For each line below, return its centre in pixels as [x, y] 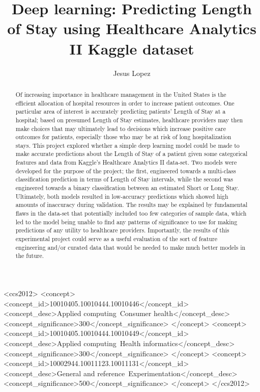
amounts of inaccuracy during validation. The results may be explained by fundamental [132, 205]
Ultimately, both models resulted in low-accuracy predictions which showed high [122, 196]
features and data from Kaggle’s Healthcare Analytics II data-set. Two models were [126, 162]
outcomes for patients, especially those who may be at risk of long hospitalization [123, 137]
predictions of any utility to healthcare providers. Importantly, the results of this [122, 230]
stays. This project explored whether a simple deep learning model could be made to [127, 145]
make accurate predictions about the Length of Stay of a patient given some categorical [132, 154]
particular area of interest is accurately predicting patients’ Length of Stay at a [121, 111]
